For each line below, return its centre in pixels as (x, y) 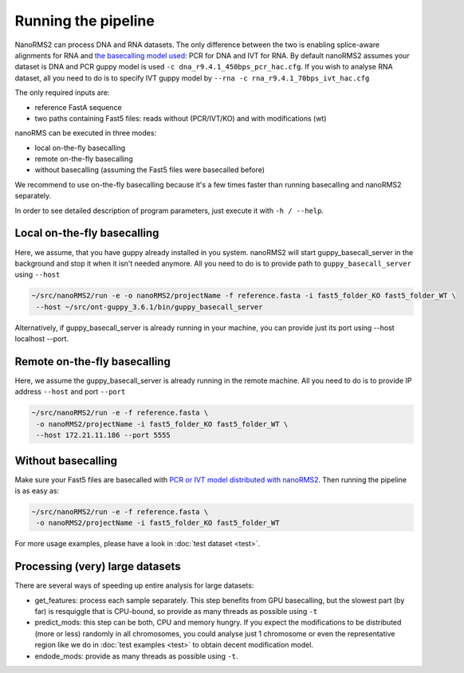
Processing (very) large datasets (98, 567)
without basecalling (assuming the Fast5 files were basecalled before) (149, 170)
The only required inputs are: (62, 92)
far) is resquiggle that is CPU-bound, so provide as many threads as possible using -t (176, 612)
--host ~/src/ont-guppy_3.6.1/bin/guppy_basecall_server (149, 307)
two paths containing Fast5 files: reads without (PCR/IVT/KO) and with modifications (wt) (181, 118)
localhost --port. (42, 339)
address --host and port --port (70, 392)
